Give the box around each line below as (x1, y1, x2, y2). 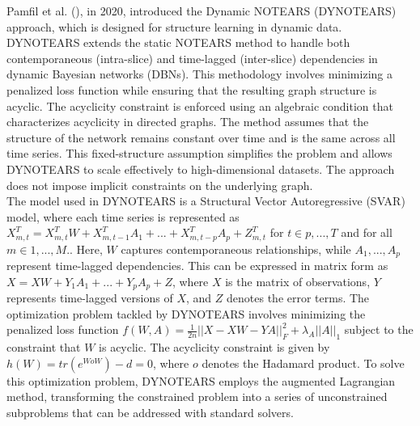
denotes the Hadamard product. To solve (202, 354, 405, 371)
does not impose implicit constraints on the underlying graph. (6, 176, 313, 193)
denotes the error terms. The (227, 289, 370, 306)
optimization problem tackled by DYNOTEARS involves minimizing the (6, 305, 366, 322)
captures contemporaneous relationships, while (121, 240, 351, 257)
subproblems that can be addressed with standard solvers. (6, 404, 294, 421)
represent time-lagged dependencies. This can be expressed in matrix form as (6, 257, 388, 274)
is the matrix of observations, (225, 272, 371, 289)
